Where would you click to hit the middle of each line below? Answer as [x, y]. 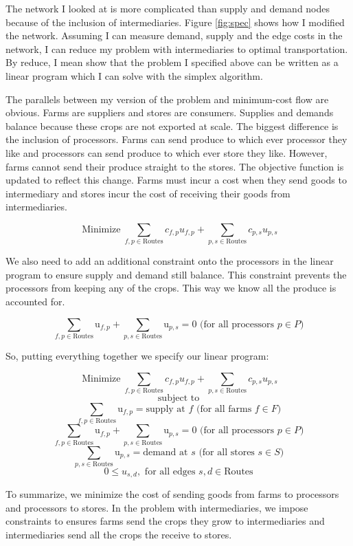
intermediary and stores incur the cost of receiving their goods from [148, 193]
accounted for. [35, 302]
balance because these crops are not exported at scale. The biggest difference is [172, 125]
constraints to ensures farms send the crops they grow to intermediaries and [165, 521]
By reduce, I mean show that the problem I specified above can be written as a [172, 62]
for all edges [170, 471]
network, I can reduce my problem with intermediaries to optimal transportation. [177, 48]
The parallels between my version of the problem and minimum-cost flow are [167, 99]
